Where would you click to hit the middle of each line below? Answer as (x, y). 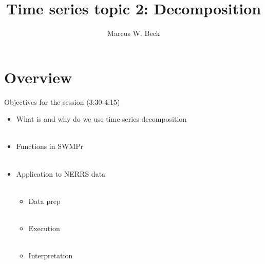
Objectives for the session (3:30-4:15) (62, 101)
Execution (44, 228)
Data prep (44, 201)
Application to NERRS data (61, 173)
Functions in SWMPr (50, 146)
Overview (38, 77)
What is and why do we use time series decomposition (101, 119)
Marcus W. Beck (134, 33)
